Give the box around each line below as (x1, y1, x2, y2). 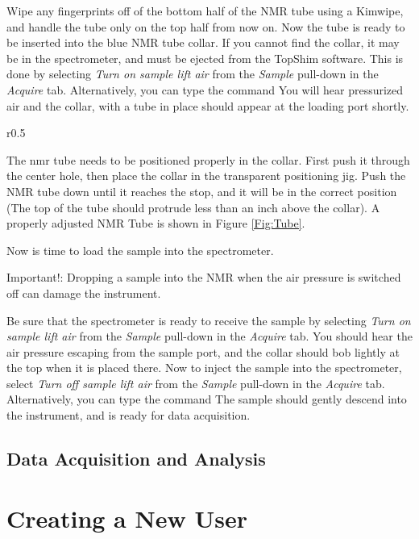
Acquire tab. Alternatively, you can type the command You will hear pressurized (6, 81, 404, 98)
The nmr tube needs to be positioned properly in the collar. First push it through (6, 151, 410, 168)
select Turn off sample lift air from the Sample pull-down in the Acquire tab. (6, 374, 385, 391)
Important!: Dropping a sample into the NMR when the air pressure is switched (6, 269, 401, 286)
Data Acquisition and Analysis (6, 446, 266, 471)
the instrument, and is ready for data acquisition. (6, 407, 251, 424)
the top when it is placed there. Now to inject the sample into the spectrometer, (6, 359, 402, 376)
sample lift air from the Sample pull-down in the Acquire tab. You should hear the (6, 328, 413, 345)
